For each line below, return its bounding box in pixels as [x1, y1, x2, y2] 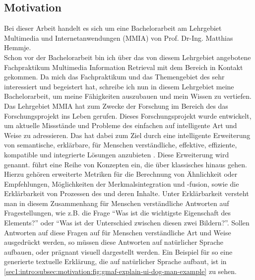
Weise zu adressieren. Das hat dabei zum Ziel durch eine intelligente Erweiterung [4, 130, 251, 140]
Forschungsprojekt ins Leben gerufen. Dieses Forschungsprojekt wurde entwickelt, [4, 110, 252, 121]
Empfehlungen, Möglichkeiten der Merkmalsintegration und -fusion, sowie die [4, 178, 239, 189]
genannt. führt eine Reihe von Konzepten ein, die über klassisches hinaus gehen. [4, 159, 247, 169]
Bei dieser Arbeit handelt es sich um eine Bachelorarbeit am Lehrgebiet [4, 23, 222, 33]
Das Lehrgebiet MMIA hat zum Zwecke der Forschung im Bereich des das [4, 100, 228, 111]
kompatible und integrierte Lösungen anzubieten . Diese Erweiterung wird [4, 149, 229, 159]
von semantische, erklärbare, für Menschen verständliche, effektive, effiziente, [4, 140, 237, 150]
